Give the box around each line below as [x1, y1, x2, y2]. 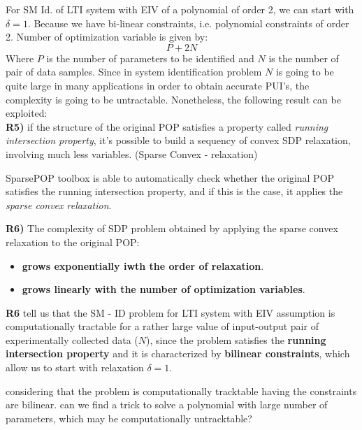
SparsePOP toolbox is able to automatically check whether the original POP [6, 170, 335, 185]
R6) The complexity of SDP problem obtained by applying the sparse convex [6, 221, 338, 236]
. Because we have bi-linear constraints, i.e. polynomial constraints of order [27, 15, 349, 30]
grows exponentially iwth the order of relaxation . [22, 258, 264, 273]
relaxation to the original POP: [6, 234, 140, 249]
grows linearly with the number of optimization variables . [22, 282, 305, 296]
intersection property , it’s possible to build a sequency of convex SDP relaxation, [6, 133, 351, 148]
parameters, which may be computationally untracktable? [6, 410, 252, 425]
